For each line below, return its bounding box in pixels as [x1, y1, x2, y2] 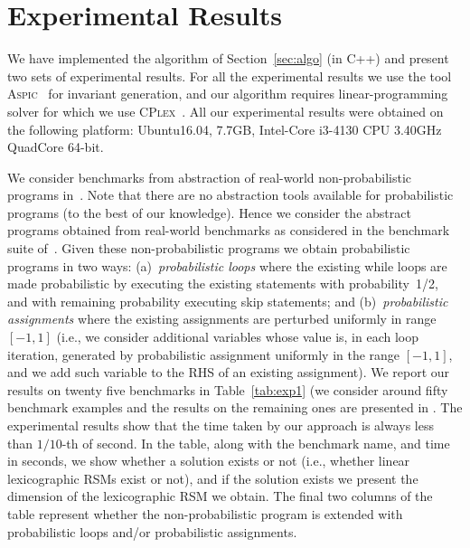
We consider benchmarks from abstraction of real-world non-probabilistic [7, 167, 412, 186]
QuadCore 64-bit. [7, 137, 104, 156]
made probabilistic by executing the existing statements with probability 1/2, [7, 274, 438, 293]
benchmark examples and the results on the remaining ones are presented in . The [7, 398, 463, 417]
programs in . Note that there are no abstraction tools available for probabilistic [7, 185, 454, 204]
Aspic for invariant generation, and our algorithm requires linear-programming [7, 84, 448, 103]
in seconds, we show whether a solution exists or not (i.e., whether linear [7, 451, 410, 470]
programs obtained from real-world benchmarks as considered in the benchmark [7, 221, 450, 240]
